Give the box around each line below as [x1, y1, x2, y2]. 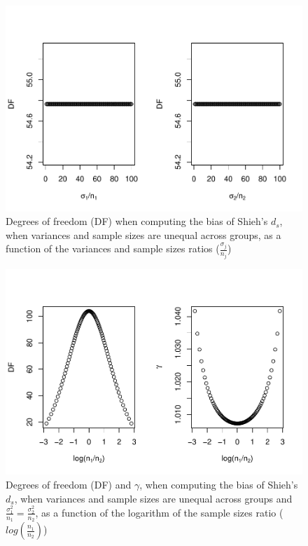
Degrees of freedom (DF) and [6, 477, 132, 491]
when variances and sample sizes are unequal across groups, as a [6, 227, 281, 242]
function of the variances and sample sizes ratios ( [6, 241, 220, 256]
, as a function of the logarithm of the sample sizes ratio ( [35, 505, 283, 519]
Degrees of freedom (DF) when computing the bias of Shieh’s [6, 214, 268, 228]
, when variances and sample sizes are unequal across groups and [14, 491, 293, 505]
